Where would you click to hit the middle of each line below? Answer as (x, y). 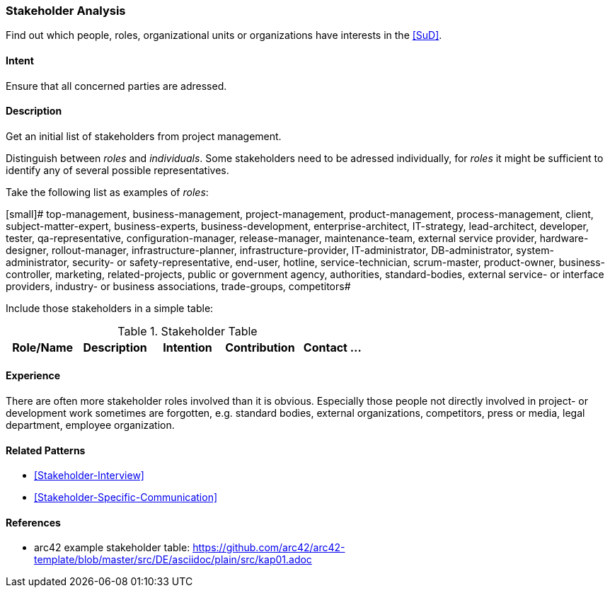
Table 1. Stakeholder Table (188, 331)
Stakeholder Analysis (66, 11)
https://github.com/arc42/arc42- (269, 548)
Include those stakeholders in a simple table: (110, 308)
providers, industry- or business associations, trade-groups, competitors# (178, 286)
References (33, 522)
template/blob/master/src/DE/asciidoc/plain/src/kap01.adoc (173, 560)
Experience (33, 376)
